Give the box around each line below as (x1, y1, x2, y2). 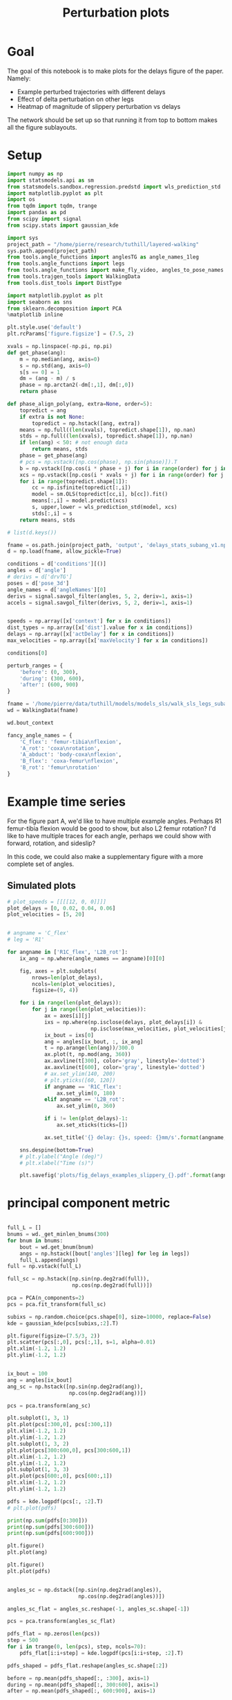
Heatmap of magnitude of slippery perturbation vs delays (17, 102, 181, 110)
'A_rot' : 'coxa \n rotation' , (19, 745, 100, 752)
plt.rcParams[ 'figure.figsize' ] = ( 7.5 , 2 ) (7, 331, 135, 338)
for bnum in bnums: (7, 1237, 64, 1244)
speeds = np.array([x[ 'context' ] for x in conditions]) (7, 618, 171, 625)
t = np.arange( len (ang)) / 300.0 (43, 1045, 135, 1052)
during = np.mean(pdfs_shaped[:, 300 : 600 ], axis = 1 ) (7, 1681, 159, 1688)
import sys (7, 234, 39, 241)
